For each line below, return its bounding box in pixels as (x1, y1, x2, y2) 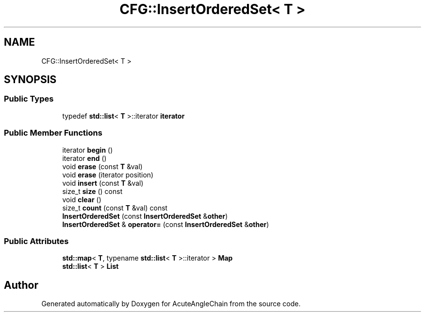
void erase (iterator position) (62, 170, 154, 179)
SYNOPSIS (4, 73, 57, 86)
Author (4, 279, 38, 291)
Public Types (4, 94, 54, 104)
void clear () (62, 195, 101, 204)
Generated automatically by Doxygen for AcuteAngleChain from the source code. (41, 299, 301, 308)
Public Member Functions (4, 128, 102, 138)
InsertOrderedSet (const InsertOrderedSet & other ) (62, 211, 228, 220)
